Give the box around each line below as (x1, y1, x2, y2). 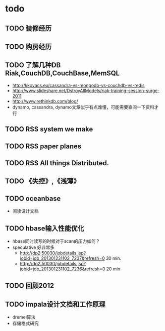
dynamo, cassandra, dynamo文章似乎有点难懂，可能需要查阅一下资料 (12, 104, 155, 110)
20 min (106, 266, 120, 272)
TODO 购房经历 (5, 42, 52, 51)
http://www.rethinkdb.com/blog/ (12, 98, 78, 104)
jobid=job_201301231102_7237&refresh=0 (19, 255, 105, 261)
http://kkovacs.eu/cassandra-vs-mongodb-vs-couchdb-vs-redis (12, 82, 145, 88)
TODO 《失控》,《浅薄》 (5, 177, 80, 186)
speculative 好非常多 (12, 244, 55, 250)
